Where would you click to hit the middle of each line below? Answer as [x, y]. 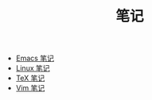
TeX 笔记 [30, 78]
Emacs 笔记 [35, 58]
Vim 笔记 [30, 88]
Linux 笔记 [33, 68]
